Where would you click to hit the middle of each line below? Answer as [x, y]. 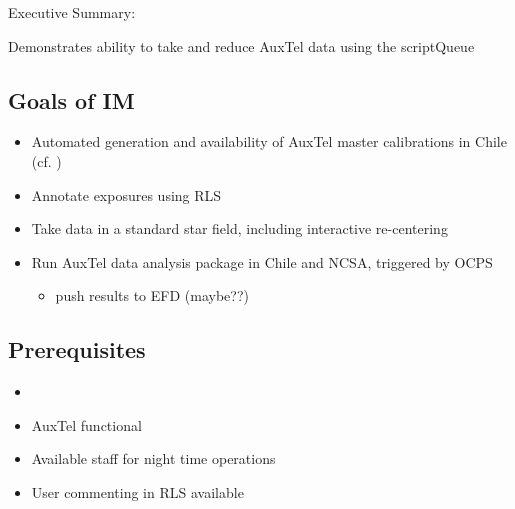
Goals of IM [71, 99]
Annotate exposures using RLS [126, 194]
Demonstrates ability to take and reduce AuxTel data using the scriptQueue [241, 45]
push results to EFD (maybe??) [152, 295]
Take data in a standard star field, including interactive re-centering [239, 228]
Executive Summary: [72, 12]
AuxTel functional [86, 424]
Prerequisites [77, 349]
